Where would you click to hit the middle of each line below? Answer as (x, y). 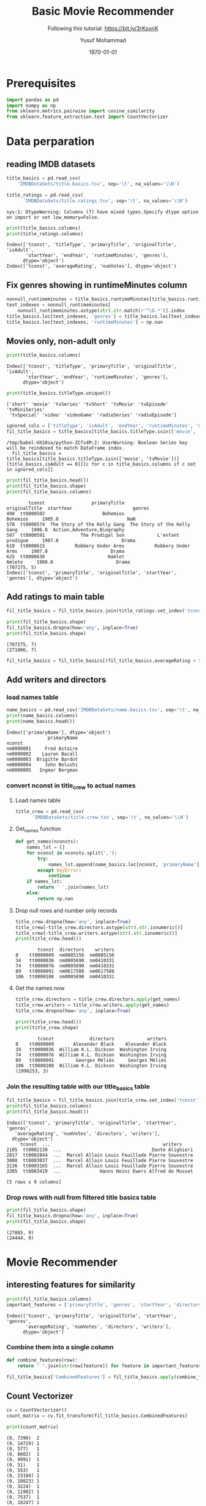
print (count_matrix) (33, 1427)
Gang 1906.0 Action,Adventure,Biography (65, 529)
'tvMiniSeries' (26, 410)
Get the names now (40, 988)
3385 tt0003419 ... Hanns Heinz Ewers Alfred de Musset (100, 1171)
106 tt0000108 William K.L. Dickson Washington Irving (91, 1066)
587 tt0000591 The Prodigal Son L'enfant (93, 535)
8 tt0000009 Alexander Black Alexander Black (91, 1044)
